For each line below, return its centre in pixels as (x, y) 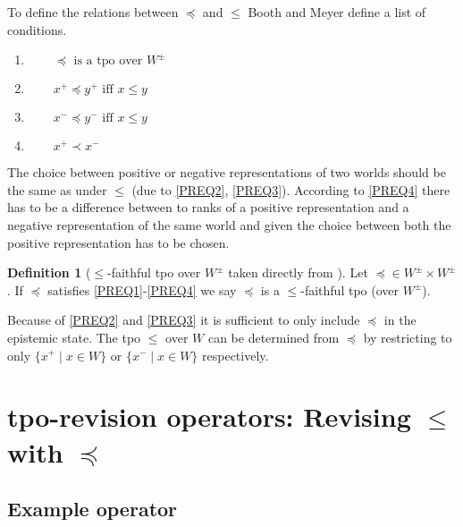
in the (400, 320)
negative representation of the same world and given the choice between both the (229, 224)
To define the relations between (93, 12)
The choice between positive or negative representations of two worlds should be (227, 172)
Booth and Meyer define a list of (337, 12)
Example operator (93, 509)
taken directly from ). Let (298, 272)
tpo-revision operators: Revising (209, 416)
